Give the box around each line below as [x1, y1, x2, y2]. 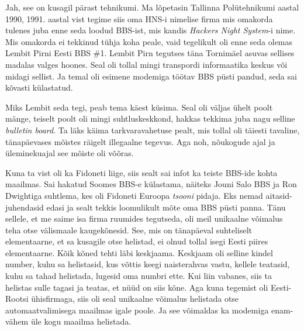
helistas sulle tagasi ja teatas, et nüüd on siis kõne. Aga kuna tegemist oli [5, 281, 268, 293]
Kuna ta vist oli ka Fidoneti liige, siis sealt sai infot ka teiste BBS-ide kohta [5, 166, 278, 178]
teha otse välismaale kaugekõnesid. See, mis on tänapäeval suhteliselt [5, 223, 252, 236]
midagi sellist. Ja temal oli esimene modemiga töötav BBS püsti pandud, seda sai [5, 70, 297, 82]
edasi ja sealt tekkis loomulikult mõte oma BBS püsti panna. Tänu [46, 201, 286, 213]
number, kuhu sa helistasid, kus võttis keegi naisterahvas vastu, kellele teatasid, [5, 258, 290, 270]
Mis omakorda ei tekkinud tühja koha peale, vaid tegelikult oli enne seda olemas [5, 35, 293, 47]
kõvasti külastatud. [5, 81, 73, 94]
